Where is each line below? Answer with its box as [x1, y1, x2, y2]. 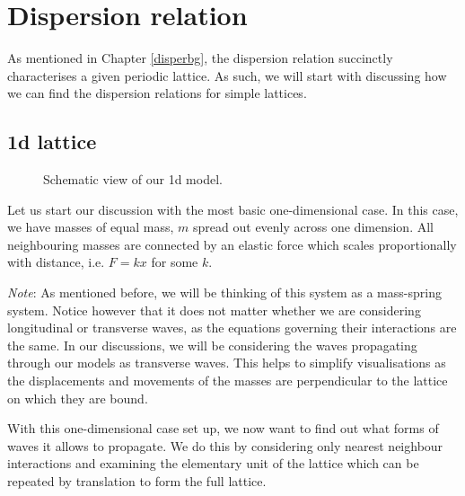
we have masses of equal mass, [7, 217, 174, 236]
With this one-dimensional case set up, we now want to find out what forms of [7, 419, 439, 438]
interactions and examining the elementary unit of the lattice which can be [7, 454, 419, 473]
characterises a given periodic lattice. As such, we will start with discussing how [7, 66, 447, 84]
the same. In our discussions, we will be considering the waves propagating [7, 335, 417, 354]
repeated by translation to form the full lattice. [7, 472, 267, 491]
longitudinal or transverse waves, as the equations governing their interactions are [7, 318, 457, 337]
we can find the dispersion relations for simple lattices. [7, 84, 307, 102]
